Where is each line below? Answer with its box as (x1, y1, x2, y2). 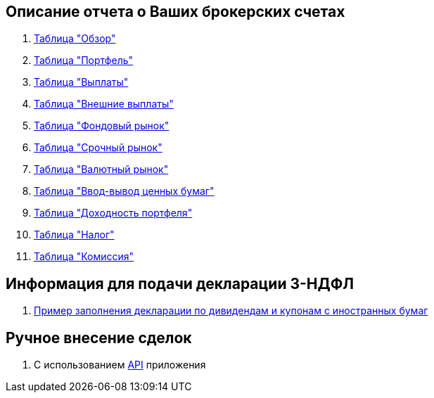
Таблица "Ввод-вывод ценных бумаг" (34, 185, 215, 198)
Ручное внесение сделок (6, 328, 192, 347)
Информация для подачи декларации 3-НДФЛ (6, 274, 355, 293)
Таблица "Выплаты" (34, 76, 129, 89)
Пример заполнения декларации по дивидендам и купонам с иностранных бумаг (34, 304, 428, 317)
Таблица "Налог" (34, 229, 115, 241)
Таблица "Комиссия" (34, 250, 134, 263)
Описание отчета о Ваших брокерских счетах (6, 3, 345, 20)
